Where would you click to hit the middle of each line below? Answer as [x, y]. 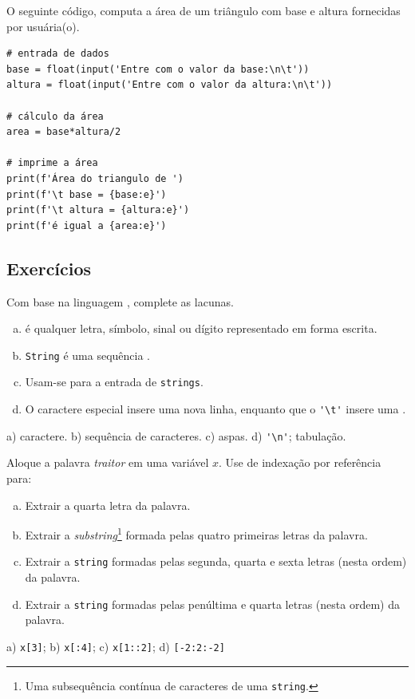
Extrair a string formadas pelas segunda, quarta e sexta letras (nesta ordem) [216, 561]
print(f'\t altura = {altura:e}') [98, 210]
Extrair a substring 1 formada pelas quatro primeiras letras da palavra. [196, 533]
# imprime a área [52, 163]
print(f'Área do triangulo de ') [95, 178]
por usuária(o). [43, 26]
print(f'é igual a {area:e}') [87, 225]
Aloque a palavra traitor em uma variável [108, 462]
